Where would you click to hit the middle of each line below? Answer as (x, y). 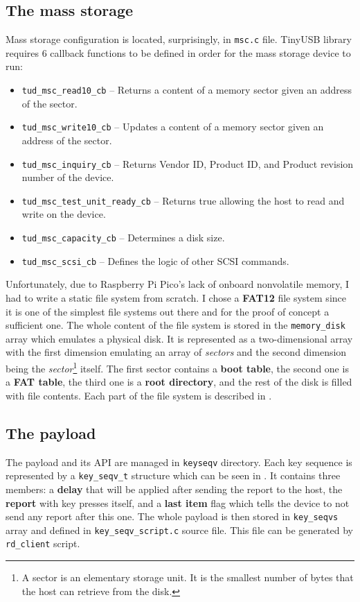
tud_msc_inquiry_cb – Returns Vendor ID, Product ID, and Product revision (188, 163)
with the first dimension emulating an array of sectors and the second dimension (176, 352)
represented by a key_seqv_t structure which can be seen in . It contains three (173, 475)
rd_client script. (43, 543)
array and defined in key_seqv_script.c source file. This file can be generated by (179, 530)
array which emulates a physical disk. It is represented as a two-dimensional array (179, 338)
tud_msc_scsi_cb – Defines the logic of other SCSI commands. (155, 260)
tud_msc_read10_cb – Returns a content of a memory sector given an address (187, 90)
